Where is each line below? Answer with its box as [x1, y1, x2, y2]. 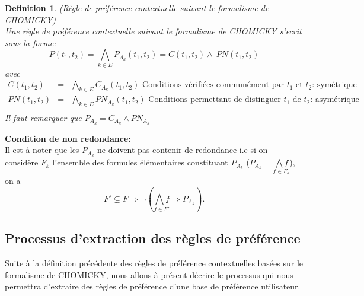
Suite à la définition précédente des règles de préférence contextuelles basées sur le [5, 257, 304, 269]
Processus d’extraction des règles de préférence [5, 229, 301, 247]
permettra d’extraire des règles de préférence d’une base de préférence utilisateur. [5, 280, 301, 292]
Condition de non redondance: [5, 132, 131, 144]
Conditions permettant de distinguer [148, 96, 281, 104]
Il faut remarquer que [5, 111, 82, 123]
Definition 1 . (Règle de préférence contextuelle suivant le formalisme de [5, 2, 269, 14]
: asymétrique [310, 96, 359, 104]
